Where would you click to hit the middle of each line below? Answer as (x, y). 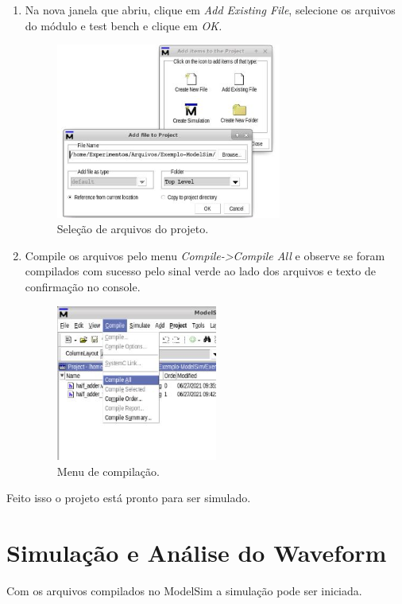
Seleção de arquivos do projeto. (133, 229)
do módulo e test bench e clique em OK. (124, 25)
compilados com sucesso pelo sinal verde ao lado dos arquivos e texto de (200, 271)
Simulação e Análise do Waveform (197, 552)
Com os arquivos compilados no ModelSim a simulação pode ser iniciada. (184, 590)
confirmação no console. (83, 287)
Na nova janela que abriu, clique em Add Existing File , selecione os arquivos (210, 10)
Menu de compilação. (108, 471)
